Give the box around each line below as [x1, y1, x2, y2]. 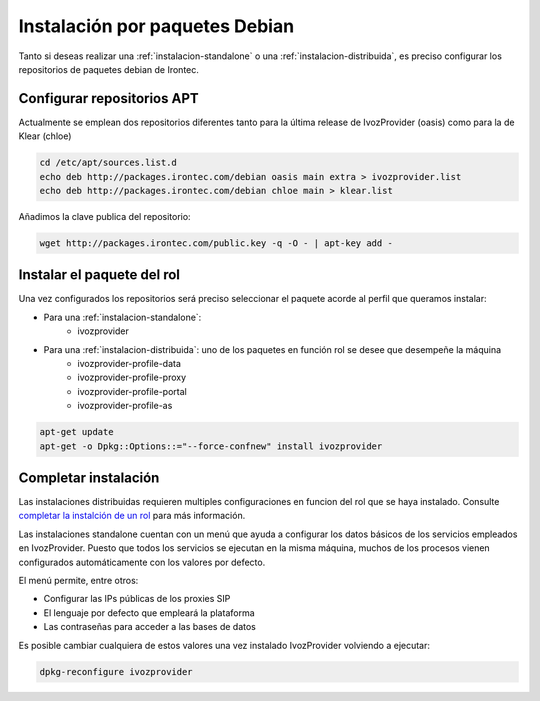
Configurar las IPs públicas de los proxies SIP [43, 593, 231, 605]
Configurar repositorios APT [18, 90, 199, 107]
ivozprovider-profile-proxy [77, 371, 187, 384]
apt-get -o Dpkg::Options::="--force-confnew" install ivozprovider [39, 440, 383, 452]
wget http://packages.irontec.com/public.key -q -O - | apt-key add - [39, 237, 394, 249]
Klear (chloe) [18, 130, 72, 142]
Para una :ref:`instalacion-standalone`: [43, 311, 202, 323]
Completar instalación [18, 469, 160, 486]
